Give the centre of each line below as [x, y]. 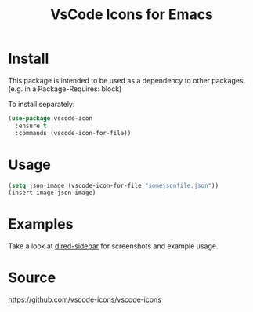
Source [32, 278]
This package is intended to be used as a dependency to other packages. [127, 80]
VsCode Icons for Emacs [132, 15]
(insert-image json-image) [52, 193]
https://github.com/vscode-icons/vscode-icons [85, 299]
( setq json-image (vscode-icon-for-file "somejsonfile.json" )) [114, 185]
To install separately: [42, 104]
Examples [41, 224]
